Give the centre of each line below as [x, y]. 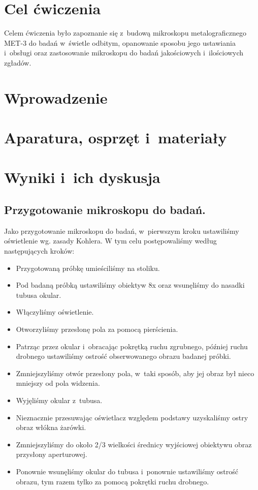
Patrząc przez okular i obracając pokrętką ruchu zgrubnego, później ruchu [132, 346]
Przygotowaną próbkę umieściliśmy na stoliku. [88, 268]
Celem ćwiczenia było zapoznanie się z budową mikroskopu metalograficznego [125, 33]
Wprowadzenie [56, 97]
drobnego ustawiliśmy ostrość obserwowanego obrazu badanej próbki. [123, 356]
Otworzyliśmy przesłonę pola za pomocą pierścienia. [97, 329]
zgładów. [18, 62]
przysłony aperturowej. [52, 454]
